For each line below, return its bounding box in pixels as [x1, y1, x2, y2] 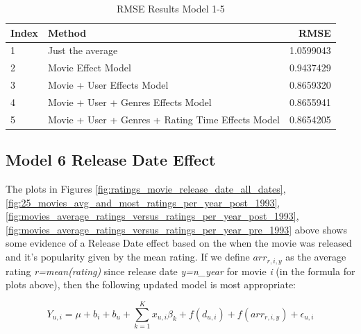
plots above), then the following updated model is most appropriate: [6, 277, 296, 292]
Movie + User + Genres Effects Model [47, 94, 212, 109]
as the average [285, 249, 346, 264]
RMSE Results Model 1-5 [116, 1, 225, 15]
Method [47, 25, 87, 39]
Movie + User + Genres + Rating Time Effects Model [47, 112, 280, 126]
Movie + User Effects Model [47, 78, 169, 92]
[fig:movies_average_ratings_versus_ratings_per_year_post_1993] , [6, 209, 299, 223]
